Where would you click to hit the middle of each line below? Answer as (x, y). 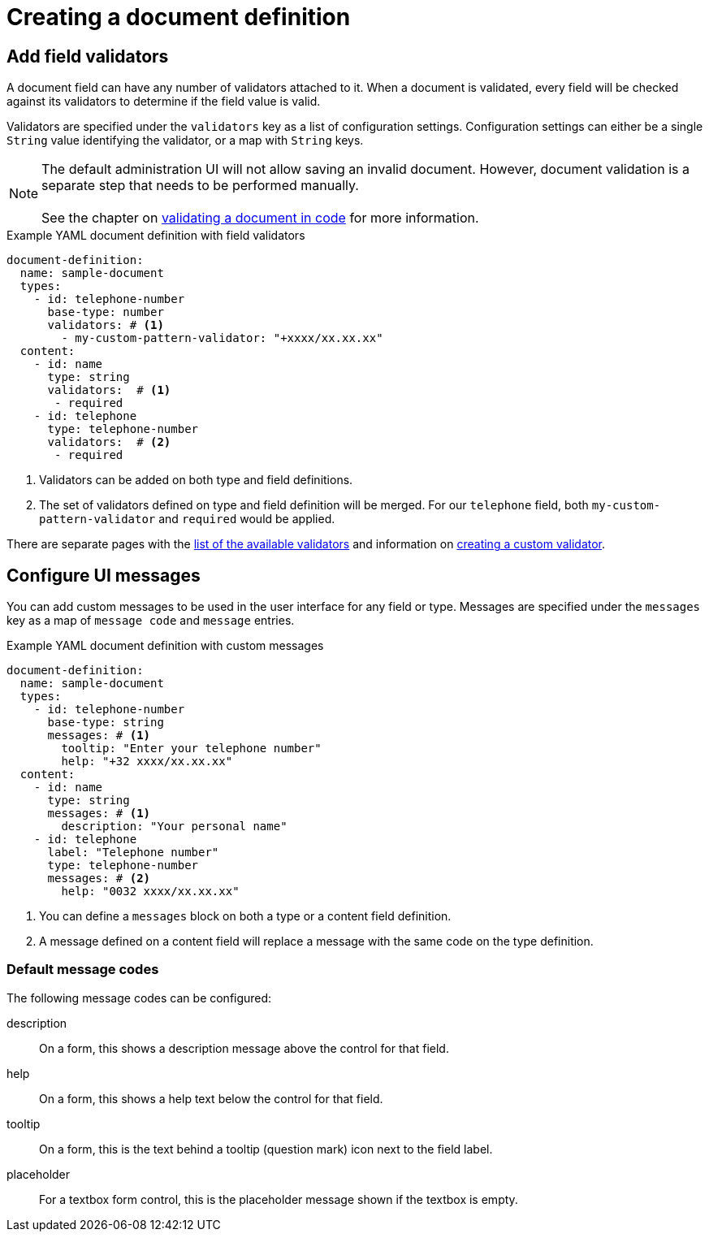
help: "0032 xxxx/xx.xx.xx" (150, 892)
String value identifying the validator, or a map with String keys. (185, 141)
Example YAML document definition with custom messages (165, 646)
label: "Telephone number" (133, 853)
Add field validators (88, 56)
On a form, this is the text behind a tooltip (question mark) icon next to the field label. (266, 1149)
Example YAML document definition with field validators (156, 236)
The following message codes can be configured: (139, 998)
